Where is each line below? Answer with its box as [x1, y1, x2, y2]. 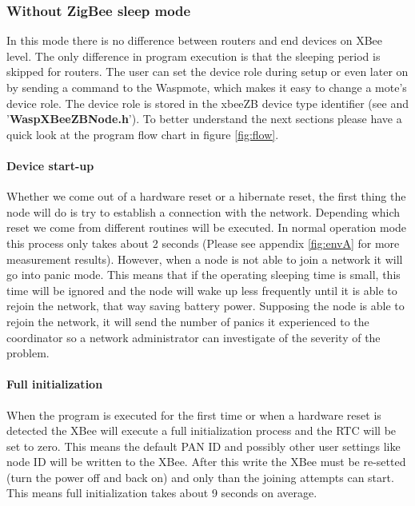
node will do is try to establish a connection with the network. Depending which [6, 203, 401, 220]
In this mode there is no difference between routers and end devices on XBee [6, 32, 382, 49]
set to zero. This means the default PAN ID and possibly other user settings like [6, 437, 401, 454]
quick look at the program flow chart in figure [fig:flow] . [6, 126, 279, 142]
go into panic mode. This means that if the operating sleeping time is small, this [6, 266, 401, 283]
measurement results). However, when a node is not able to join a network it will [6, 250, 403, 267]
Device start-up [6, 157, 94, 173]
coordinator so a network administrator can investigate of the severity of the [6, 329, 381, 345]
